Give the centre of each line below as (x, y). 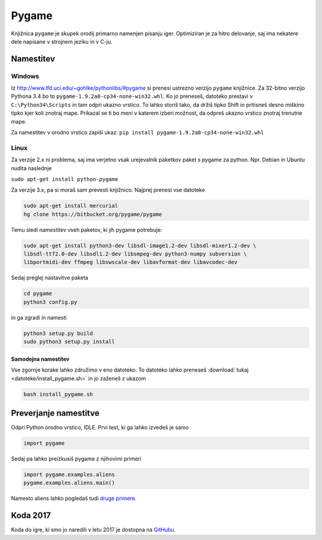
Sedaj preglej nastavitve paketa (50, 278)
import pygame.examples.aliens (69, 475)
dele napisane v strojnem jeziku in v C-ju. (62, 41)
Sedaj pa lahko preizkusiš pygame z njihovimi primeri (76, 459)
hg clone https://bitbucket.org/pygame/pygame (93, 214)
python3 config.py (50, 302)
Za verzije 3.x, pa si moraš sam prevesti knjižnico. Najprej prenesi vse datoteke (108, 190)
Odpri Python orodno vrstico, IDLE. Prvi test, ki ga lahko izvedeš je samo (100, 428)
